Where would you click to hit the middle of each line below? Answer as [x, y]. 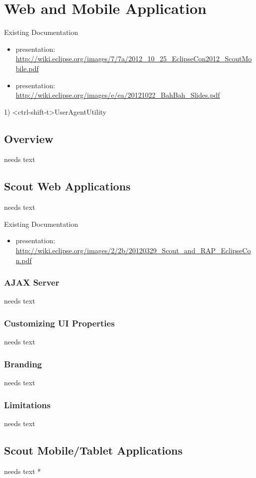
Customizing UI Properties [59, 323]
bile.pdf [27, 68]
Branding [23, 364]
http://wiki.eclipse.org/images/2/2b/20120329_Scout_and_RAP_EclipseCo [133, 250]
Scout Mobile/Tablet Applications [93, 450]
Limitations [27, 404]
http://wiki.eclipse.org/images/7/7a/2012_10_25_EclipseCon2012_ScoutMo [134, 59]
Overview [29, 138]
